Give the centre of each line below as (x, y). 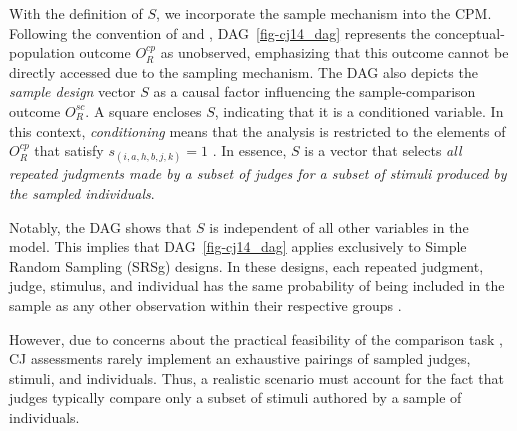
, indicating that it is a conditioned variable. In (359, 110)
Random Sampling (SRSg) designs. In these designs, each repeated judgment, (246, 265)
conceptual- (469, 32)
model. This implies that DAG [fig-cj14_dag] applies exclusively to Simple (238, 246)
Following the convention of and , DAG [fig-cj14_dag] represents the (220, 32)
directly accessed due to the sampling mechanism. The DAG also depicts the (243, 71)
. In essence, (249, 150)
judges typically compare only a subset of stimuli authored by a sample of (235, 397)
